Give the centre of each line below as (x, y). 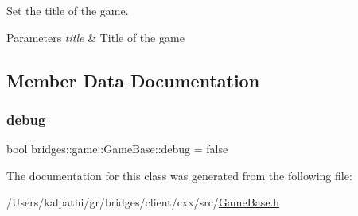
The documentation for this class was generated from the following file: (179, 175)
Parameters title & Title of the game (95, 37)
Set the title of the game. (68, 10)
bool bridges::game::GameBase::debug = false (117, 149)
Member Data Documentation (133, 80)
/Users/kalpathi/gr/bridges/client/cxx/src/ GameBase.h (143, 202)
